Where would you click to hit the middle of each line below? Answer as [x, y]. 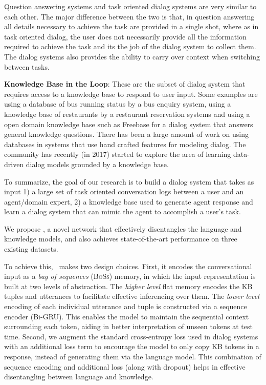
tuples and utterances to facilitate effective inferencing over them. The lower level [132, 296]
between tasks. [27, 66]
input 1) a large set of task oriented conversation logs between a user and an [124, 191]
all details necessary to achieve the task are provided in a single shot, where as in [131, 26]
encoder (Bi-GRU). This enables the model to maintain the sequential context [127, 316]
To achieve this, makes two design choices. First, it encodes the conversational [128, 266]
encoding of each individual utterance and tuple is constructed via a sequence [126, 306]
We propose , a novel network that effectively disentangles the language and [123, 228]
